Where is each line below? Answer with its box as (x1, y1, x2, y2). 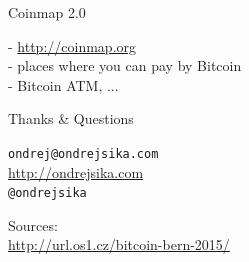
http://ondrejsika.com (8, 161, 144, 182)
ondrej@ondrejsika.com (8, 146, 159, 161)
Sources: (8, 214, 58, 235)
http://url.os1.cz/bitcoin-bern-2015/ (8, 234, 230, 255)
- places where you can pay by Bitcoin (8, 55, 242, 76)
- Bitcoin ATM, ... (8, 74, 119, 95)
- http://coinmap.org (8, 35, 137, 56)
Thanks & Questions (8, 108, 134, 129)
